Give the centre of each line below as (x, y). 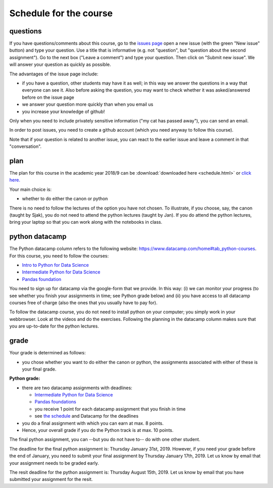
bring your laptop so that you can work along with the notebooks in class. (86, 222)
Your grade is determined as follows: (48, 353)
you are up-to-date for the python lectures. (54, 326)
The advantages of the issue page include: (54, 74)
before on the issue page (48, 97)
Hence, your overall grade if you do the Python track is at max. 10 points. (98, 430)
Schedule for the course (61, 13)
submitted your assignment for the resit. (51, 479)
